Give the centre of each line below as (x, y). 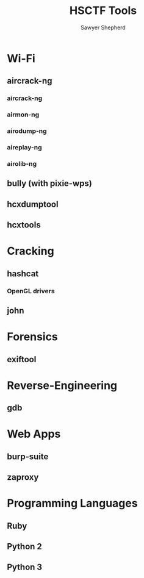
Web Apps (34, 434)
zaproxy (23, 477)
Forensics (33, 337)
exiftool (22, 359)
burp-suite (28, 456)
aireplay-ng (24, 148)
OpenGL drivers (31, 291)
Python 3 (24, 567)
